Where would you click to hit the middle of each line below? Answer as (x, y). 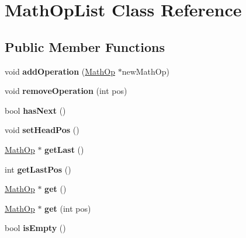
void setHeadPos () (42, 130)
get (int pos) (68, 208)
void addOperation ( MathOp (60, 71)
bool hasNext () (35, 110)
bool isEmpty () (35, 228)
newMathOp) (145, 71)
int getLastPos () (38, 169)
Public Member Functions (85, 46)
